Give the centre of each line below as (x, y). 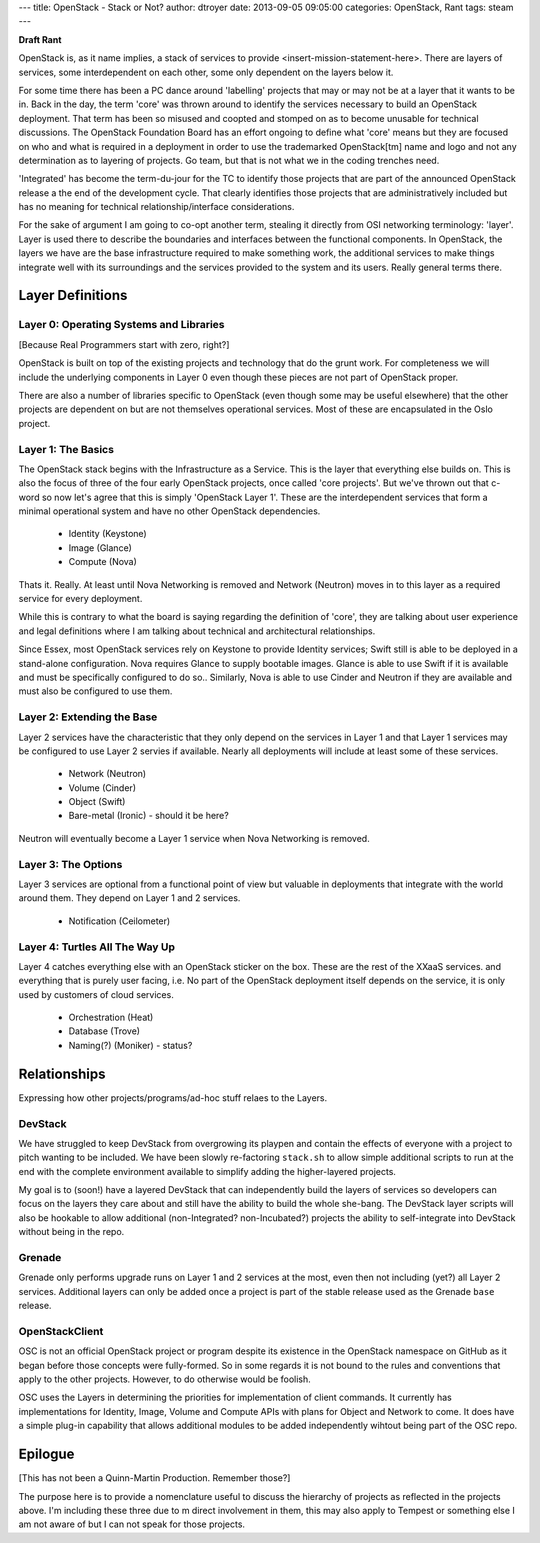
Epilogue (46, 1454)
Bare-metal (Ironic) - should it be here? (148, 816)
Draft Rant (40, 39)
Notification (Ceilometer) (119, 921)
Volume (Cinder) (102, 787)
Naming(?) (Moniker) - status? (130, 1045)
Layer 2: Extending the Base (88, 717)
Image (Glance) (100, 547)
